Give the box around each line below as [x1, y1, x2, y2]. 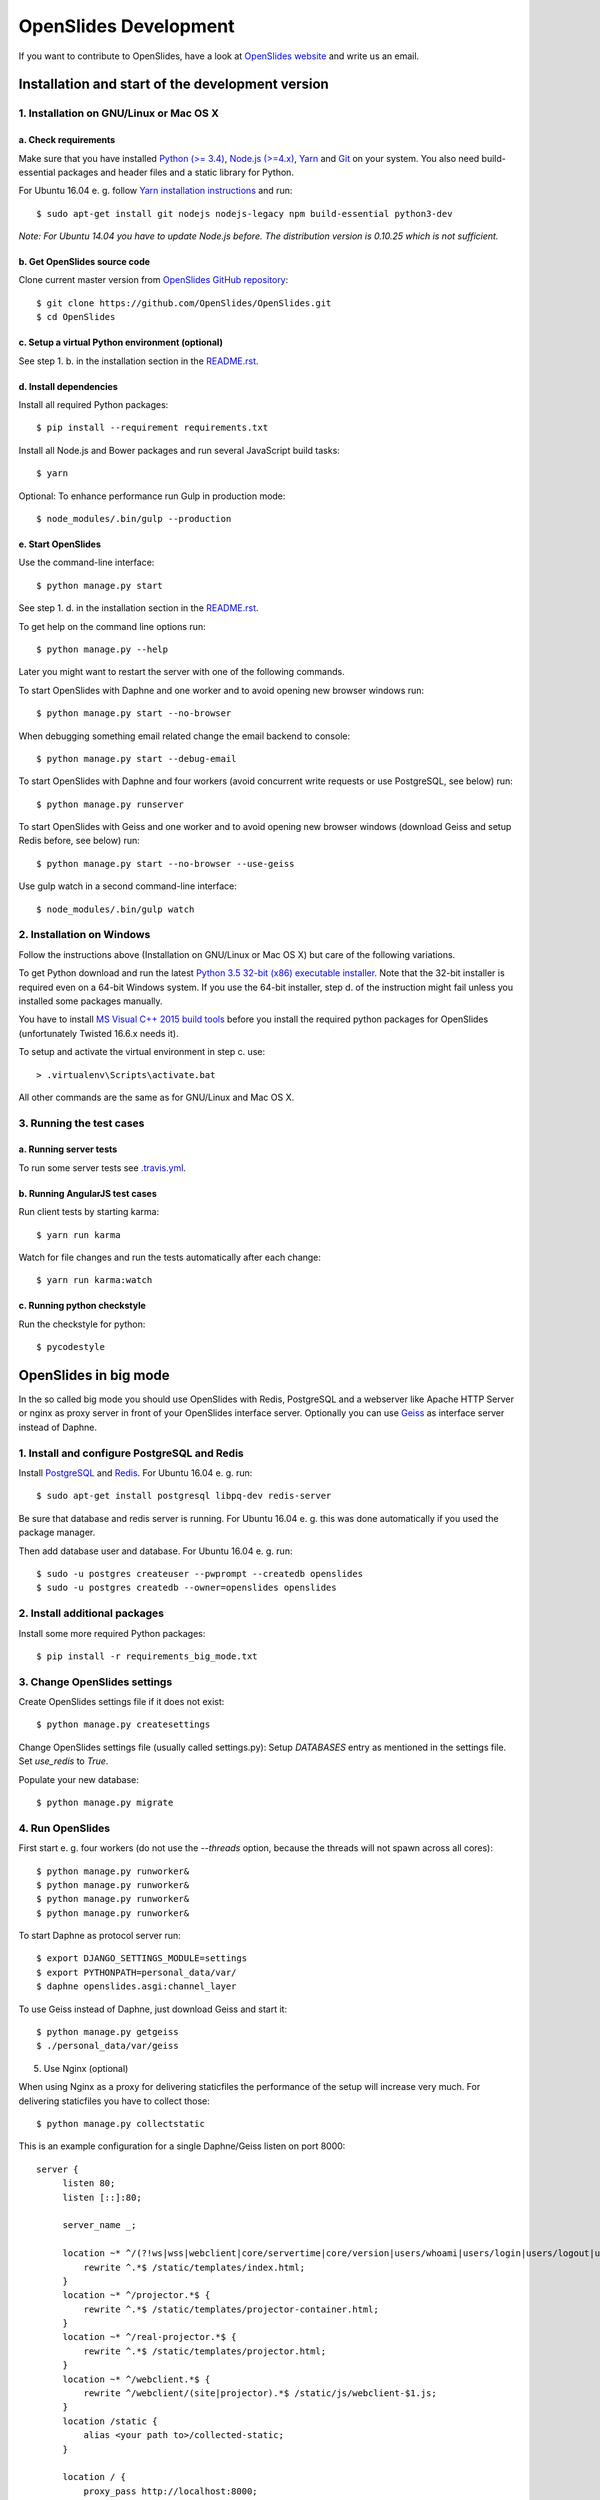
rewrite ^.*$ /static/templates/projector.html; [83, 2345, 327, 2357]
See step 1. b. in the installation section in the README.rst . [18, 355, 259, 367]
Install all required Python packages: [18, 399, 169, 411]
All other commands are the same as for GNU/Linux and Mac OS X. [18, 1091, 295, 1103]
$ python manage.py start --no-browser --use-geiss [36, 858, 295, 869]
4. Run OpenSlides [18, 1821, 110, 1835]
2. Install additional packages [18, 1606, 165, 1620]
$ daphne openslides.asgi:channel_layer [36, 1981, 237, 1992]
